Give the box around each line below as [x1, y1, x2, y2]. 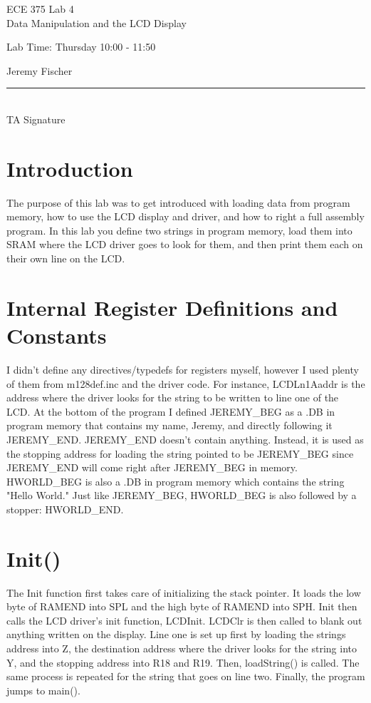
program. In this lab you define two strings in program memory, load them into [6, 222, 352, 237]
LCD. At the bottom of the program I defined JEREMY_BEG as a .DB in [6, 404, 335, 419]
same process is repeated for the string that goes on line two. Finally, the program [6, 669, 365, 684]
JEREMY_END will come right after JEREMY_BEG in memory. [6, 460, 298, 475]
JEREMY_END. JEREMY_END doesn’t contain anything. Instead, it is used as [6, 431, 364, 446]
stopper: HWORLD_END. [6, 501, 124, 516]
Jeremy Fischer [6, 63, 73, 78]
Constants [6, 321, 107, 350]
